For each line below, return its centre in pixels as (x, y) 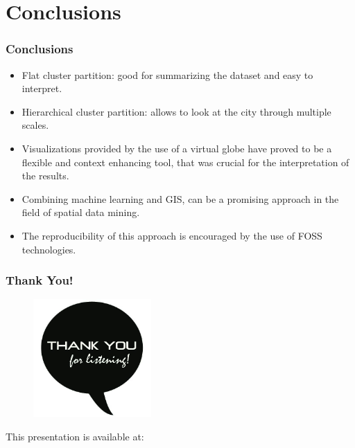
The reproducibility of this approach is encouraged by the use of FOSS (172, 235)
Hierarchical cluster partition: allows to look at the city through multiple (176, 111)
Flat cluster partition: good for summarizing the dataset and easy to (167, 74)
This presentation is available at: (75, 436)
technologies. (49, 249)
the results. (45, 176)
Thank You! (40, 280)
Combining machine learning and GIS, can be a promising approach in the (180, 198)
